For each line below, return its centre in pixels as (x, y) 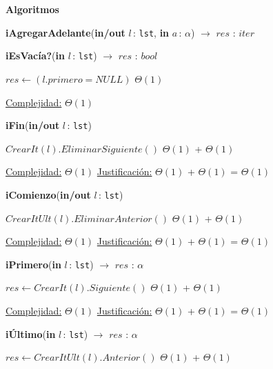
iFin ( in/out (33, 125)
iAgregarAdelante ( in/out (65, 32)
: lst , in (151, 32)
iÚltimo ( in (31, 333)
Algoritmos (32, 9)
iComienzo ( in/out (48, 194)
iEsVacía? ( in (35, 56)
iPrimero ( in (33, 264)
